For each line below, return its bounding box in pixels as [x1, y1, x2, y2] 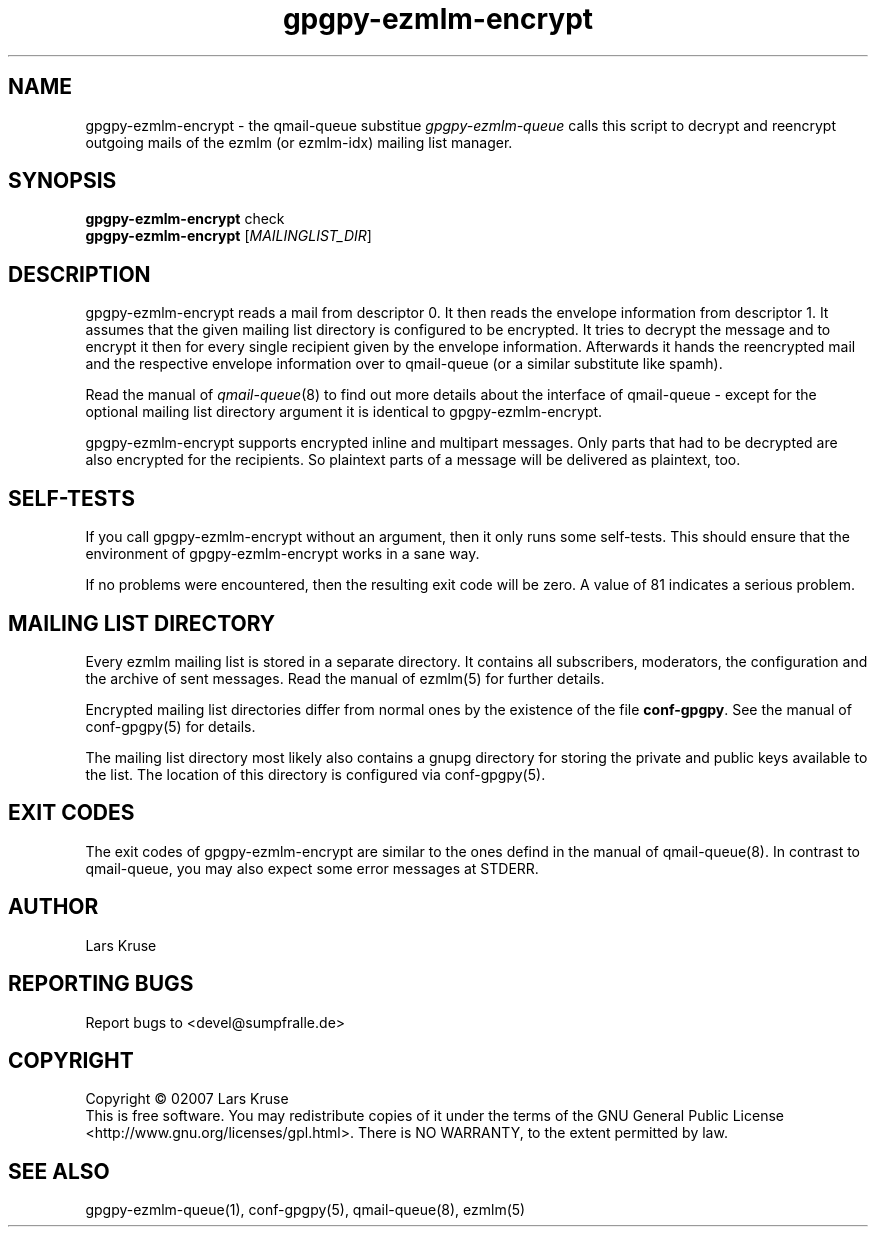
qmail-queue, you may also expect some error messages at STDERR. [85, 859, 539, 877]
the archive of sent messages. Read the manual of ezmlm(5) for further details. [85, 669, 605, 687]
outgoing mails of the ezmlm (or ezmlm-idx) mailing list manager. [85, 133, 513, 151]
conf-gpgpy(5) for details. [85, 717, 256, 735]
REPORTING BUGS [8, 971, 194, 997]
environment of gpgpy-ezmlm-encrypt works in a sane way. [85, 545, 480, 563]
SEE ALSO [8, 1158, 110, 1184]
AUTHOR [8, 894, 99, 920]
